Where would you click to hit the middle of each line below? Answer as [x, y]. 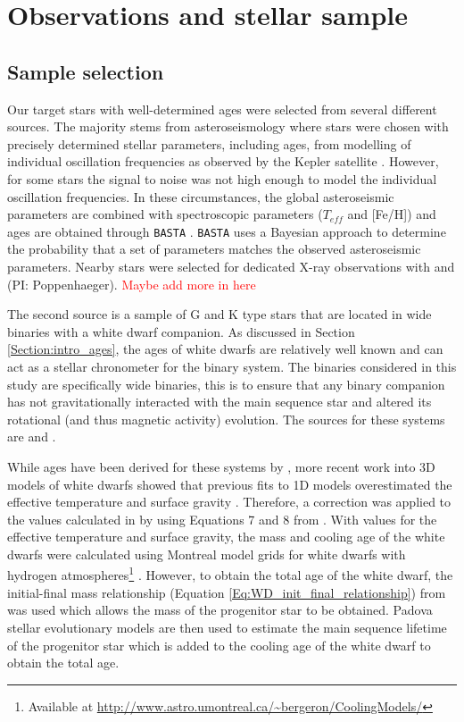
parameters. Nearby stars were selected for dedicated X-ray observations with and [231, 266]
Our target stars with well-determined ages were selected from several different [222, 109]
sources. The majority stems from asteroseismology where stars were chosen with [228, 126]
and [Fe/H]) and [392, 214]
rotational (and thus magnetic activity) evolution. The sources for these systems [226, 419]
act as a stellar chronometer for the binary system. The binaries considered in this [232, 366]
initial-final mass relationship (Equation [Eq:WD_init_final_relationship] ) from [227, 592]
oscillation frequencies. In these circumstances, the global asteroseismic [201, 196]
